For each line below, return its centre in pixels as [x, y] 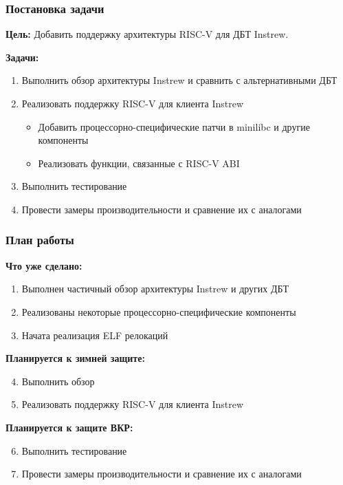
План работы [40, 240]
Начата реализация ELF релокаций [95, 335]
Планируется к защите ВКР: [69, 427]
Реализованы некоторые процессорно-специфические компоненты [159, 311]
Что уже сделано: [44, 265]
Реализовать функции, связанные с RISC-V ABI [139, 163]
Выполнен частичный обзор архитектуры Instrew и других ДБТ [155, 289]
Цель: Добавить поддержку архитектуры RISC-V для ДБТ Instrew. [147, 34]
